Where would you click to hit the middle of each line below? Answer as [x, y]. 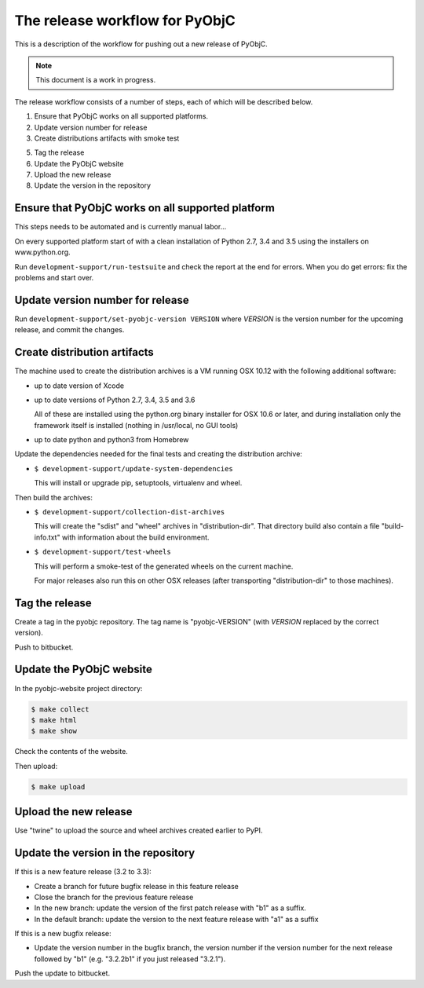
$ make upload [58, 787]
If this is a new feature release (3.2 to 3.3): [83, 872]
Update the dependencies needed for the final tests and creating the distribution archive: [158, 454]
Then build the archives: [54, 497]
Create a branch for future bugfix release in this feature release [137, 886]
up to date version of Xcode [79, 386]
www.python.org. [42, 252]
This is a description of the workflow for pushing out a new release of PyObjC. [141, 44]
